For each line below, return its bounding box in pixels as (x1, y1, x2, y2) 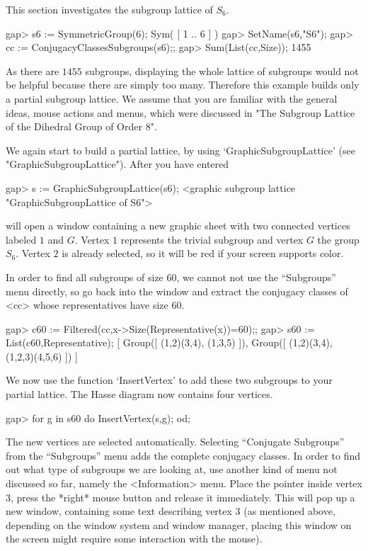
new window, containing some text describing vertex (6, 504, 232, 518)
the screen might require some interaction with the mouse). (6, 531, 263, 546)
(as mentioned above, (243, 504, 335, 518)
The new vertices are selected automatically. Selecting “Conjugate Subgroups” (6, 434, 345, 449)
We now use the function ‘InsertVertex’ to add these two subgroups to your (6, 373, 333, 387)
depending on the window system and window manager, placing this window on (6, 517, 352, 532)
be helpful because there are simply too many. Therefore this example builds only (6, 77, 360, 92)
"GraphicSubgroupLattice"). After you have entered (6, 157, 229, 171)
